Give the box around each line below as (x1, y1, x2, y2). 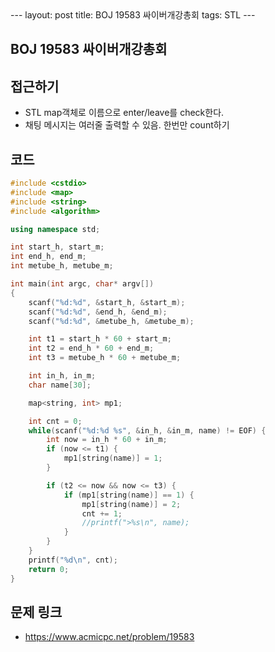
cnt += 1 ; (81, 508, 123, 519)
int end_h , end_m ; (10, 252, 87, 262)
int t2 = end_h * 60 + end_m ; (28, 343, 155, 354)
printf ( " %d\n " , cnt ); (28, 555, 118, 565)
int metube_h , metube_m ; (10, 261, 114, 271)
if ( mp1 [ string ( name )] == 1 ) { (63, 490, 195, 500)
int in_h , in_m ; (28, 371, 97, 381)
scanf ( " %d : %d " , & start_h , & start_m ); (28, 297, 186, 307)
